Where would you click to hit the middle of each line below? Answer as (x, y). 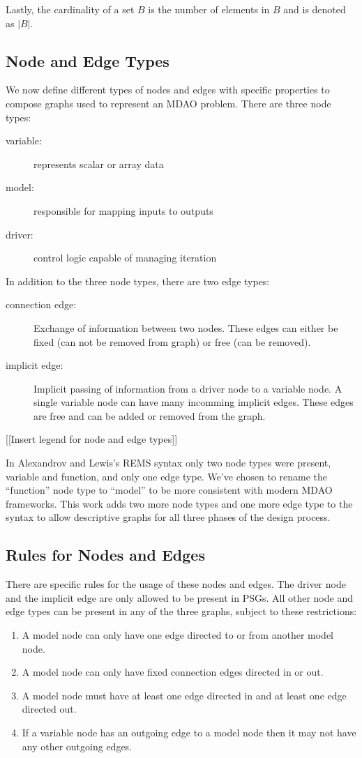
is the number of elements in (209, 9)
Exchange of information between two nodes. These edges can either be (186, 327)
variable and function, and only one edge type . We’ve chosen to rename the (166, 476)
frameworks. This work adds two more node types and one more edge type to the (179, 503)
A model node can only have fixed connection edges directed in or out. (173, 672)
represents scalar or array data (99, 164)
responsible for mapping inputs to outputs (123, 210)
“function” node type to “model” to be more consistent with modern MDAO (169, 490)
